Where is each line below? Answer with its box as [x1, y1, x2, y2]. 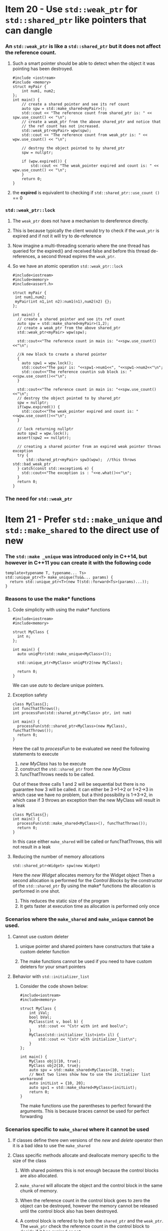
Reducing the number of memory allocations [12, 853, 105, 859]
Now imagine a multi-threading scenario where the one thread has [12, 242, 150, 249]
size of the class [12, 1158, 47, 1164]
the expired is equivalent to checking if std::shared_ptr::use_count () [12, 190, 160, 196]
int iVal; [29, 1010, 50, 1015]
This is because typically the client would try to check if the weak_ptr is [12, 227, 159, 233]
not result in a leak [12, 844, 51, 850]
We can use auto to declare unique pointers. [12, 682, 104, 688]
